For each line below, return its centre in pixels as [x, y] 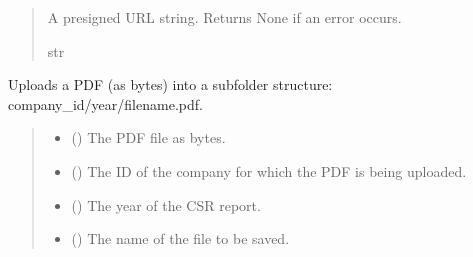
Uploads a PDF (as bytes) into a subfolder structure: [170, 84]
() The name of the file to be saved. [180, 238]
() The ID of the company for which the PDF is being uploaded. [269, 170]
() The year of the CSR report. [166, 204]
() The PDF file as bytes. [148, 137]
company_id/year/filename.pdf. [105, 103]
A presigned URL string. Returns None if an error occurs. [224, 17]
